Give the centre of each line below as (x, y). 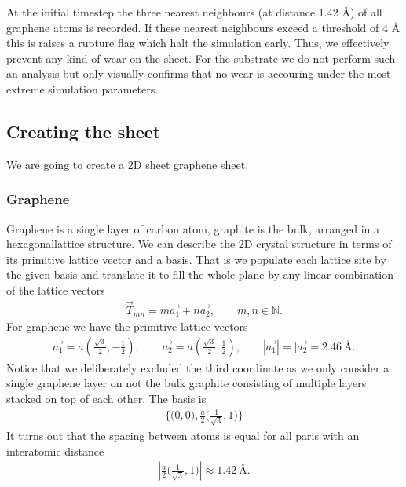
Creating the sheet (84, 131)
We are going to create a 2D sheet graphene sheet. (128, 164)
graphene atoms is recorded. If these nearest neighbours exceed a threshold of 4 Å (203, 27)
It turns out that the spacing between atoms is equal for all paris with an (183, 435)
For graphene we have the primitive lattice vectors (127, 326)
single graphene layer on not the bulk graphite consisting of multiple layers (187, 383)
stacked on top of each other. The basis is (106, 399)
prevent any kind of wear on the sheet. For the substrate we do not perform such (201, 58)
